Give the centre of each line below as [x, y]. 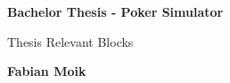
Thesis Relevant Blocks [70, 41]
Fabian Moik [47, 71]
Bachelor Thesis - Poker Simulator [115, 11]
